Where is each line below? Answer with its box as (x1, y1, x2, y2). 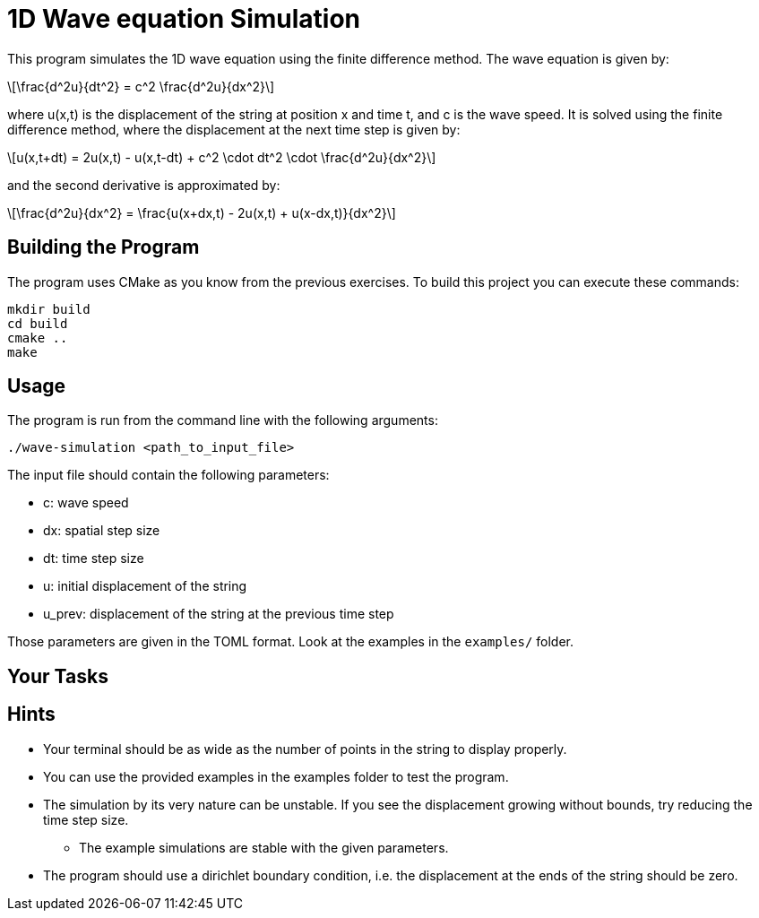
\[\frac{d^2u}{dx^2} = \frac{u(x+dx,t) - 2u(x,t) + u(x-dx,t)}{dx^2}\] (7, 204, 396, 221)
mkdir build (7, 301, 91, 316)
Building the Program (7, 236, 200, 259)
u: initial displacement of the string (43, 578, 247, 594)
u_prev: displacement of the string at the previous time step (43, 606, 394, 622)
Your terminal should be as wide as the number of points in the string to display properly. (43, 740, 567, 757)
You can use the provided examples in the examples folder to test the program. (43, 768, 509, 784)
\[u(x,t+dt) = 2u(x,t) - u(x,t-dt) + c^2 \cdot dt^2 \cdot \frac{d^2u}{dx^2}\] (7, 149, 436, 165)
